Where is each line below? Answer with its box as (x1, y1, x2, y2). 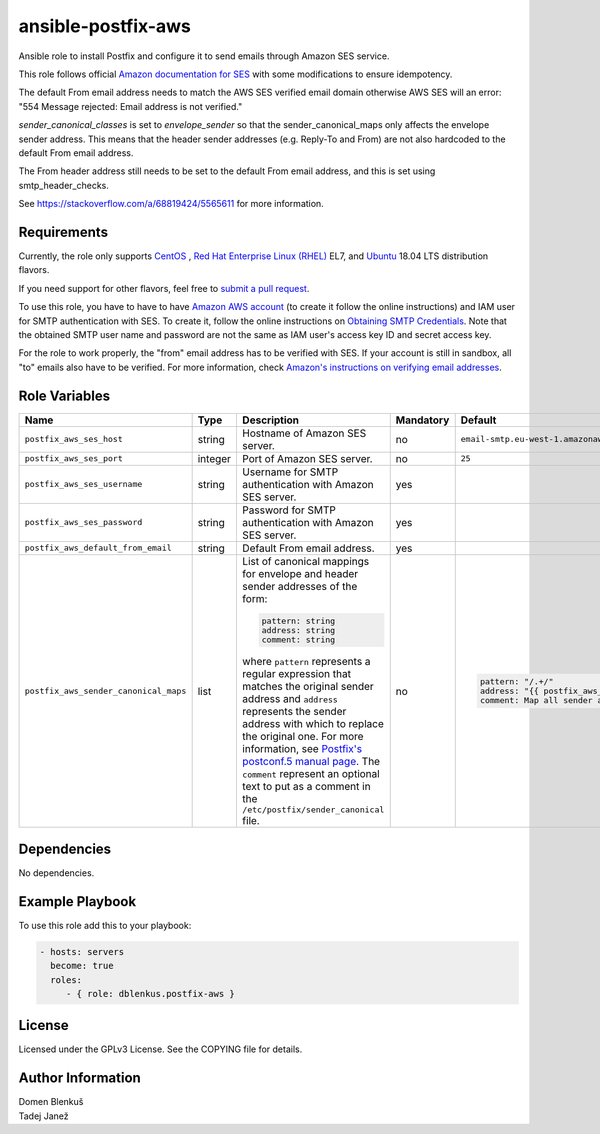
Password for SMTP (241, 503, 337, 517)
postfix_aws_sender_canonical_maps (24, 686, 187, 696)
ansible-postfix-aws (18, 15, 192, 37)
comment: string (261, 634, 336, 645)
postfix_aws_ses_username (24, 479, 143, 490)
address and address (241, 692, 339, 706)
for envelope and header (241, 566, 359, 580)
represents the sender (241, 705, 347, 719)
